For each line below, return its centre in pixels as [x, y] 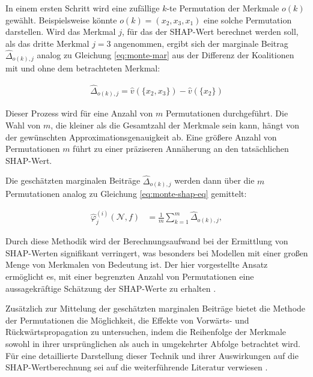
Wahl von [23, 125]
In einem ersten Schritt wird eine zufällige [83, 8]
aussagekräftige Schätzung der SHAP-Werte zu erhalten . [111, 288]
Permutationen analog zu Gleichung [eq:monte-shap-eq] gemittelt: [126, 194]
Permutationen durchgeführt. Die [227, 113]
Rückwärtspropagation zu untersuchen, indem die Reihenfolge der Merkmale [146, 332]
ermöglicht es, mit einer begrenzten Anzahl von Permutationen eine [130, 276]
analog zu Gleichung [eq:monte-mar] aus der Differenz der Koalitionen [166, 55]
